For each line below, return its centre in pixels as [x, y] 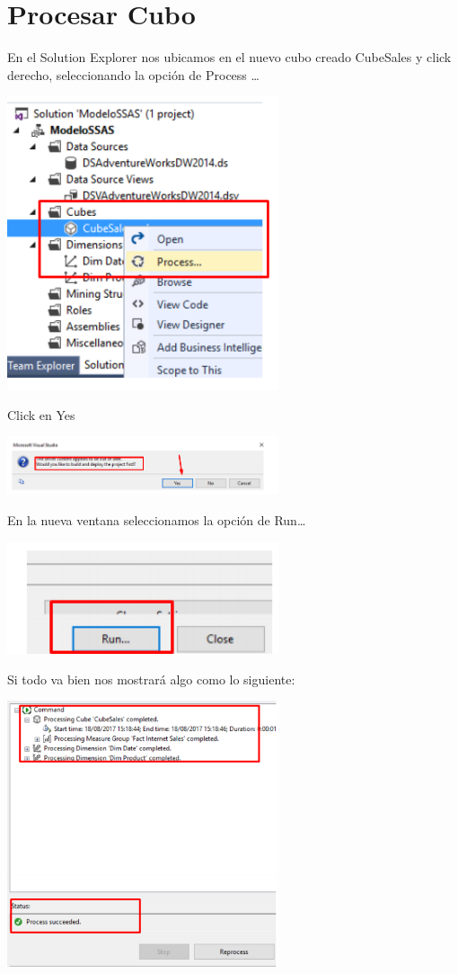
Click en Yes [41, 414]
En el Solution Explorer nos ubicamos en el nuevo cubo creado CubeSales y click [229, 57]
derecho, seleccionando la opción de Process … [133, 74]
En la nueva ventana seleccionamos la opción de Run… [157, 520]
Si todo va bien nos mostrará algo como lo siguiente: [151, 679]
